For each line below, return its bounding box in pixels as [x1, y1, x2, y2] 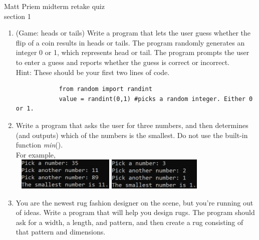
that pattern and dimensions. [16, 226, 106, 237]
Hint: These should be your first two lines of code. [16, 66, 170, 77]
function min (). [16, 139, 63, 150]
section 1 [4, 10, 31, 21]
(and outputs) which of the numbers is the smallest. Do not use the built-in [16, 129, 248, 140]
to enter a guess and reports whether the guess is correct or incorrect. [16, 56, 229, 67]
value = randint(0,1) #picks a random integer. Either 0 [59, 95, 253, 102]
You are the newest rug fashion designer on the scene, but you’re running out [16, 197, 253, 207]
